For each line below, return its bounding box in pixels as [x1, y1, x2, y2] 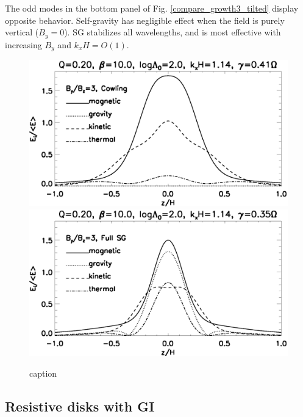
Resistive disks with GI [5, 396, 155, 415]
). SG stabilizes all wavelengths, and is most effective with [64, 26, 281, 38]
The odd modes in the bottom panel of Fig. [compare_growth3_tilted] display [5, 2, 299, 14]
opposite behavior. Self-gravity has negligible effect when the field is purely [5, 13, 285, 26]
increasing [5, 38, 42, 51]
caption [29, 366, 57, 379]
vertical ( [5, 26, 39, 38]
